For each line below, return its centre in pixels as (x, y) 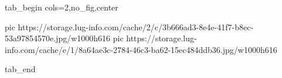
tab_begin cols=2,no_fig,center (62, 7)
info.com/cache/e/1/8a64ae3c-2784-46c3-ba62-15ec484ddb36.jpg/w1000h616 (141, 49)
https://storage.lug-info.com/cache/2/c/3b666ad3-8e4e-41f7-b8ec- (136, 26)
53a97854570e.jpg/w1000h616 (58, 38)
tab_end (20, 69)
